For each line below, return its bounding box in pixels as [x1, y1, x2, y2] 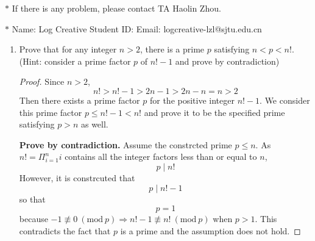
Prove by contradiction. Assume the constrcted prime [19, 138, 232, 151]
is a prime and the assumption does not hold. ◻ [120, 224, 301, 237]
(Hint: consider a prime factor [19, 54, 131, 67]
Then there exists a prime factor [19, 93, 140, 106]
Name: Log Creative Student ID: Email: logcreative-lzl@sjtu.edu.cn [12, 22, 262, 35]
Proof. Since [19, 75, 65, 88]
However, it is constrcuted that [19, 171, 135, 184]
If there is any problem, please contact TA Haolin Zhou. [12, 2, 221, 14]
